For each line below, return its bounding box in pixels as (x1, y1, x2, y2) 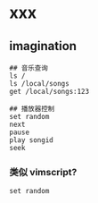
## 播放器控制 (9, 105, 55, 114)
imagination (9, 38, 78, 54)
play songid (9, 136, 53, 145)
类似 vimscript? (9, 165, 78, 178)
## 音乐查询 (9, 63, 49, 72)
